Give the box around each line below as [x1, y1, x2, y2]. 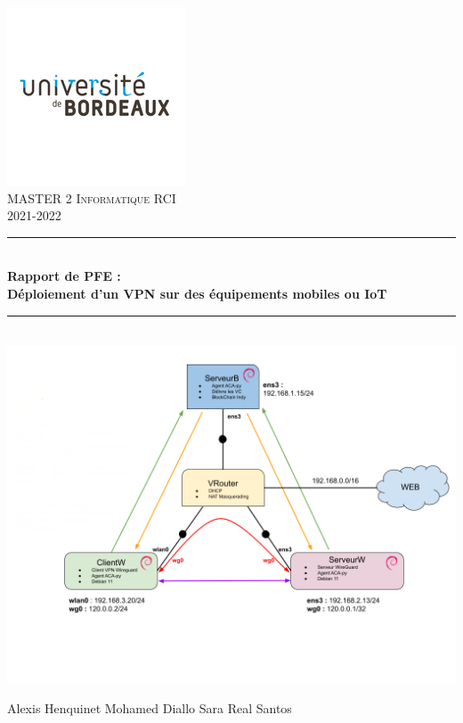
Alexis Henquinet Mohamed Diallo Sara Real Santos [7, 698, 292, 717]
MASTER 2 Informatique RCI [7, 188, 176, 207]
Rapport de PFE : [7, 267, 121, 285]
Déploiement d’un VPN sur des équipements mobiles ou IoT [7, 283, 387, 302]
